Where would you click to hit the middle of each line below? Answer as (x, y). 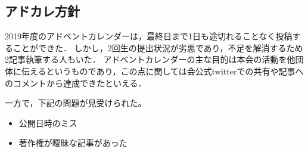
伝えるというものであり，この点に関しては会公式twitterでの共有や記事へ (162, 71)
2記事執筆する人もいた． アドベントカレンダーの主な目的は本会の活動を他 (150, 59)
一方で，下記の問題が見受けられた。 (76, 103)
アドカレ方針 (42, 11)
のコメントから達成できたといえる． (76, 83)
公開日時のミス (48, 122)
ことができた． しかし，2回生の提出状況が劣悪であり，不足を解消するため (158, 47)
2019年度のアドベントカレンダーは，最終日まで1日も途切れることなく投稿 (149, 36)
